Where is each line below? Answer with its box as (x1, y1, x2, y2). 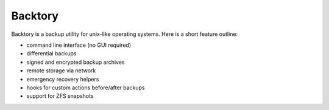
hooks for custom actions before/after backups (26, 84, 145, 91)
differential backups (26, 50, 77, 57)
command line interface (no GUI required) (26, 41, 131, 49)
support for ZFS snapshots (26, 92, 94, 100)
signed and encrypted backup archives (26, 58, 125, 66)
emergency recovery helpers (26, 75, 99, 83)
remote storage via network (26, 67, 96, 74)
